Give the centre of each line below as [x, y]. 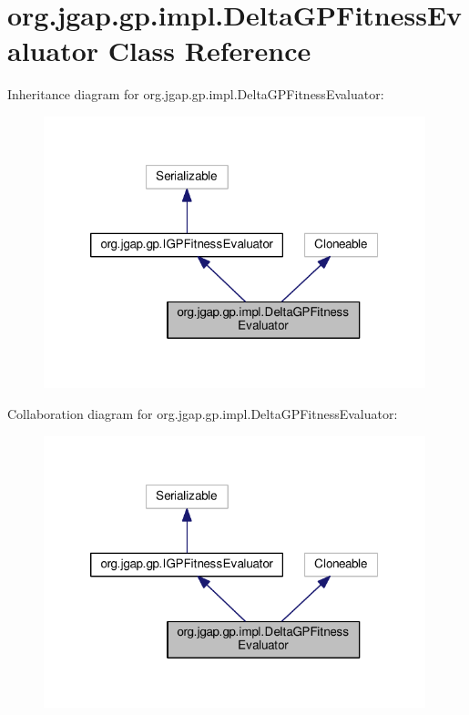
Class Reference [209, 51]
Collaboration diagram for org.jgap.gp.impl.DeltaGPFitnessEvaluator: [203, 413]
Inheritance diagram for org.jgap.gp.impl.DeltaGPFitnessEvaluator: [196, 94]
